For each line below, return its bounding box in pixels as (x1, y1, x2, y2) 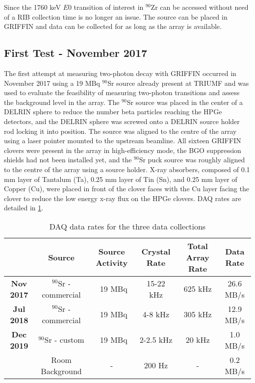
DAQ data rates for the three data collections (49, 220, 206, 232)
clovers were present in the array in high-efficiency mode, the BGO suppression (4, 145, 241, 155)
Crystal (141, 246, 171, 257)
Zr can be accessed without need (151, 2, 249, 12)
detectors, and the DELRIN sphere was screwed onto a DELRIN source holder (4, 116, 240, 126)
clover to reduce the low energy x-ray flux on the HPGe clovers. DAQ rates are (4, 193, 241, 203)
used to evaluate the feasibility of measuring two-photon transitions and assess (4, 87, 240, 98)
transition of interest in (74, 2, 144, 12)
